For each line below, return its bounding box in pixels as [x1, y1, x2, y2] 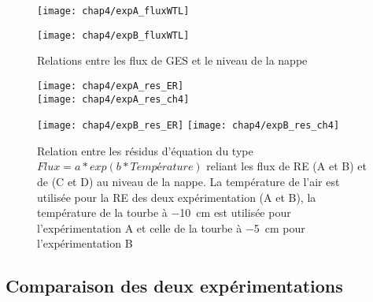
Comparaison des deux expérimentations [6, 274, 343, 298]
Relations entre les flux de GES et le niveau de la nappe [37, 52, 308, 69]
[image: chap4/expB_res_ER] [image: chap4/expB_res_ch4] [37, 120, 340, 132]
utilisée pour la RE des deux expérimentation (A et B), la [37, 188, 316, 205]
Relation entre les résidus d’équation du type [37, 142, 253, 158]
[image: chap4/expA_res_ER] [37, 80, 184, 91]
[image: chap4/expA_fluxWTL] [37, 6, 190, 17]
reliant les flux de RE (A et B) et [206, 158, 367, 174]
